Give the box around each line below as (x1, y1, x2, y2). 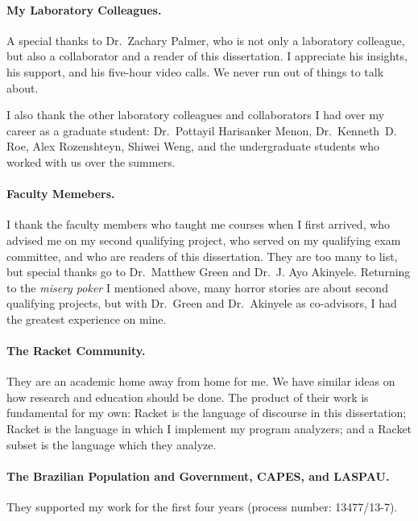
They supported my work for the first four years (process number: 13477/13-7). (6, 498, 398, 515)
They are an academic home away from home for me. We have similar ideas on (6, 373, 395, 390)
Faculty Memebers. (6, 185, 115, 202)
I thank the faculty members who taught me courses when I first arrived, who (6, 216, 391, 233)
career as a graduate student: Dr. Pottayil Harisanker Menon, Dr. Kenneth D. (6, 122, 397, 139)
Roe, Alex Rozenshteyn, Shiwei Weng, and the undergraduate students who (6, 138, 380, 155)
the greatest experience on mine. (6, 310, 167, 327)
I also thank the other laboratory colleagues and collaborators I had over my (6, 106, 385, 123)
